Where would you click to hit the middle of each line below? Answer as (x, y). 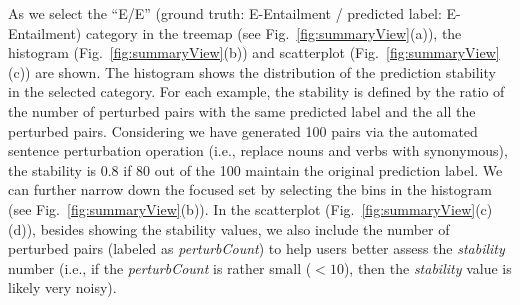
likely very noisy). (62, 287)
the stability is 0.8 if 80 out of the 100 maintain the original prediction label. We (255, 169)
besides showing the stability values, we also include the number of (245, 228)
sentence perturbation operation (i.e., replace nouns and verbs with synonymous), (258, 150)
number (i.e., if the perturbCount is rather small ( (160, 267)
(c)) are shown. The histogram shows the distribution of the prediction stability (252, 71)
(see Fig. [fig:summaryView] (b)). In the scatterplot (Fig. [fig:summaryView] (242, 208)
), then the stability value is (427, 267)
